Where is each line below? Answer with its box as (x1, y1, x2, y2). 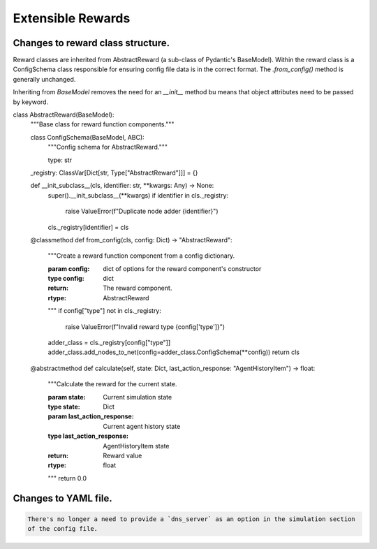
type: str (47, 156, 73, 164)
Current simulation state (103, 393, 172, 401)
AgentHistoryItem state (103, 441, 170, 450)
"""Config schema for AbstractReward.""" (47, 143, 168, 152)
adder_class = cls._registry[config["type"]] (47, 339, 171, 347)
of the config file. (27, 525, 98, 533)
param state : (47, 393, 87, 401)
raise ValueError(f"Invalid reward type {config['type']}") (65, 322, 226, 331)
